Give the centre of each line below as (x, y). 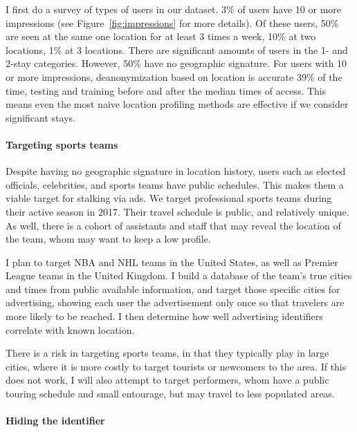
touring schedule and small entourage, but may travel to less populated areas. (170, 394)
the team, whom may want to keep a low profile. (108, 239)
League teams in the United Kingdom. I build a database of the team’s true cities (179, 275)
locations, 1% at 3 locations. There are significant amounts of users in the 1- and (177, 49)
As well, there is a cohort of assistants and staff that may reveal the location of (173, 225)
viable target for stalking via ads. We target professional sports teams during (169, 198)
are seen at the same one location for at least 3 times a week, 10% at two (161, 36)
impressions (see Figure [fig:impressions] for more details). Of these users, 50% (172, 22)
